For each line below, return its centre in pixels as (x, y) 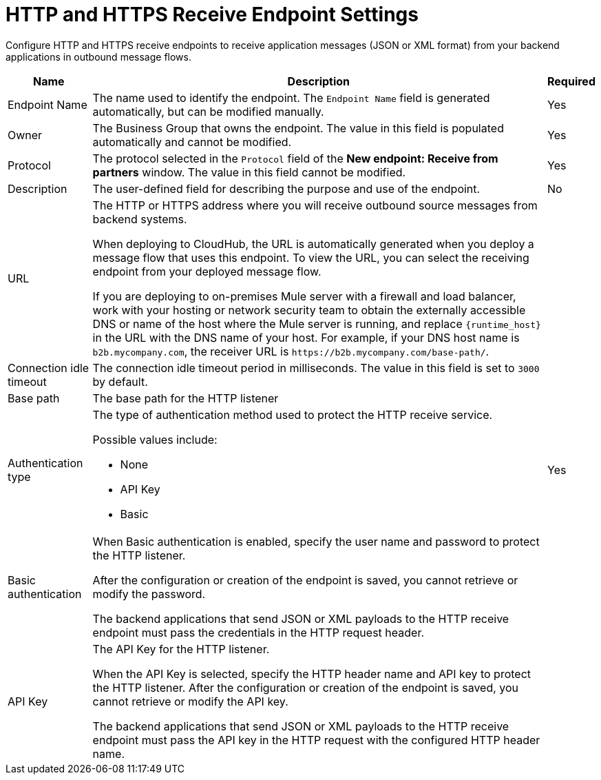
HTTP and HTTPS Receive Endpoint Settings (212, 14)
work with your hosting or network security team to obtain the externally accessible (309, 310)
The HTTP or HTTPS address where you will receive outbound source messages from (315, 205)
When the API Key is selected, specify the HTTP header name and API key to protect (312, 674)
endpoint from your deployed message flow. (207, 271)
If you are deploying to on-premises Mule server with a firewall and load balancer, (304, 296)
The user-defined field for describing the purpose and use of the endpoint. (286, 188)
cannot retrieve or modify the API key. (190, 701)
